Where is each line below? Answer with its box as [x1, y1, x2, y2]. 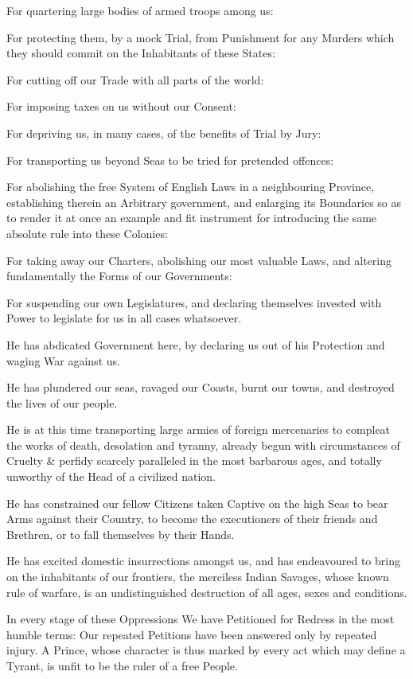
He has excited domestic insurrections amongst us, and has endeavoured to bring [6, 552, 400, 569]
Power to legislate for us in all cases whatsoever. [6, 310, 242, 326]
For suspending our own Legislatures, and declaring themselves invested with [6, 294, 382, 310]
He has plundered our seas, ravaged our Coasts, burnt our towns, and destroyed [6, 379, 395, 396]
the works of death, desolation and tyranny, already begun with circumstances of [6, 436, 400, 453]
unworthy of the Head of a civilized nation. [6, 468, 216, 485]
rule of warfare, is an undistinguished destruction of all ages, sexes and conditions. [6, 583, 407, 600]
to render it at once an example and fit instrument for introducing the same [6, 209, 377, 226]
